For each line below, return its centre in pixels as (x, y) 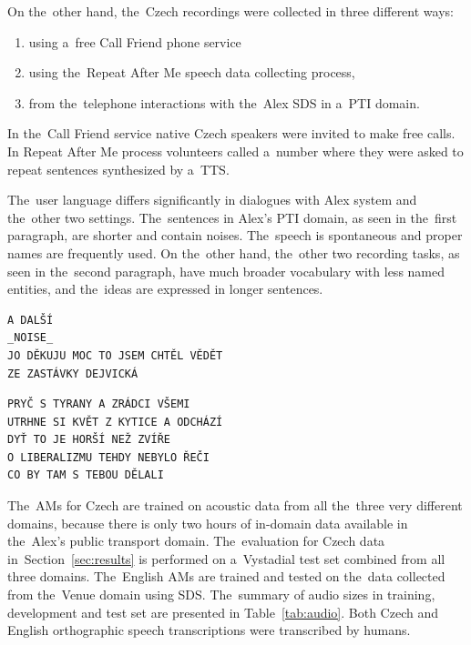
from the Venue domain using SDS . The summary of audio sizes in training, (221, 595)
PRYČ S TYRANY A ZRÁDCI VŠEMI (99, 404)
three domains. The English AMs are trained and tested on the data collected (226, 576)
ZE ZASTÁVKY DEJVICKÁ (73, 373)
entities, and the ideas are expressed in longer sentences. (165, 289)
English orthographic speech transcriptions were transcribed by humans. (209, 630)
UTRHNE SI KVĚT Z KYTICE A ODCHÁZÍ (115, 422)
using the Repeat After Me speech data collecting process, (192, 72)
